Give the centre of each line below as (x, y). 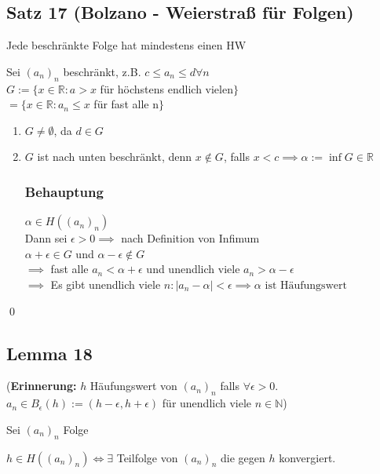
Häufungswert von (133, 386)
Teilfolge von (147, 457)
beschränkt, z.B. (102, 71)
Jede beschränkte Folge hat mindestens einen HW (126, 45)
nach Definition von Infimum (190, 238)
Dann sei (46, 238)
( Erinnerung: (42, 386)
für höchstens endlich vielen (166, 88)
